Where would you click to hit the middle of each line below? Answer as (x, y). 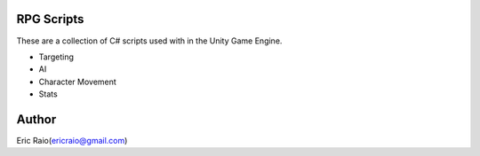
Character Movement (78, 82)
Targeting (56, 57)
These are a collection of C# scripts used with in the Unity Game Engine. (149, 41)
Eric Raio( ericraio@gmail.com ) (72, 140)
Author (36, 119)
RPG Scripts (50, 19)
